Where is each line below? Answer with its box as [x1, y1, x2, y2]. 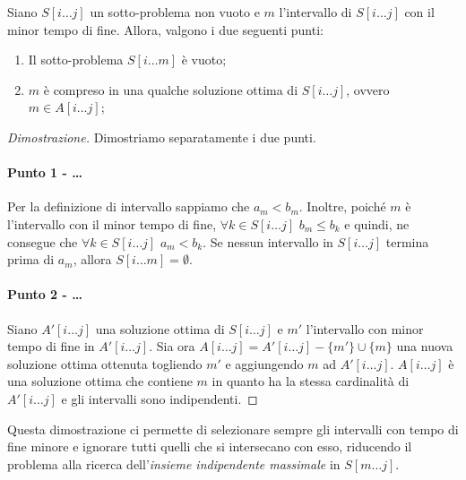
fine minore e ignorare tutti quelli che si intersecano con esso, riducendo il [7, 437, 412, 456]
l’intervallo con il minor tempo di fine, [7, 214, 217, 233]
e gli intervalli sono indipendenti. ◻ [61, 389, 258, 407]
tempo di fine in [7, 337, 95, 356]
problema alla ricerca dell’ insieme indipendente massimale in [7, 454, 341, 473]
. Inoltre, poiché [298, 197, 386, 216]
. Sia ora [149, 337, 195, 356]
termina [385, 232, 429, 251]
